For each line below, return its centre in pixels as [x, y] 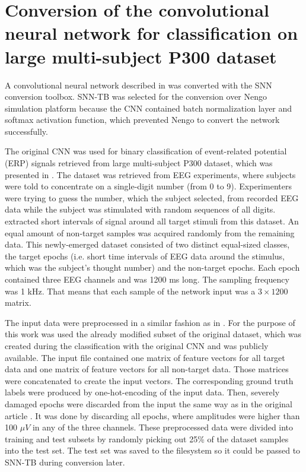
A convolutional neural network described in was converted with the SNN [138, 85]
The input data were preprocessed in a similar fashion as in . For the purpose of [150, 322]
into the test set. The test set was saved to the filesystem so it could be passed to [153, 450]
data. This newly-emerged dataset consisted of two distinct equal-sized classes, [147, 244]
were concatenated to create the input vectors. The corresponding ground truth [149, 380]
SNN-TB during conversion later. [65, 462]
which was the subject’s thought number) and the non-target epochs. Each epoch [152, 267]
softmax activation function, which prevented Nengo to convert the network [142, 120]
